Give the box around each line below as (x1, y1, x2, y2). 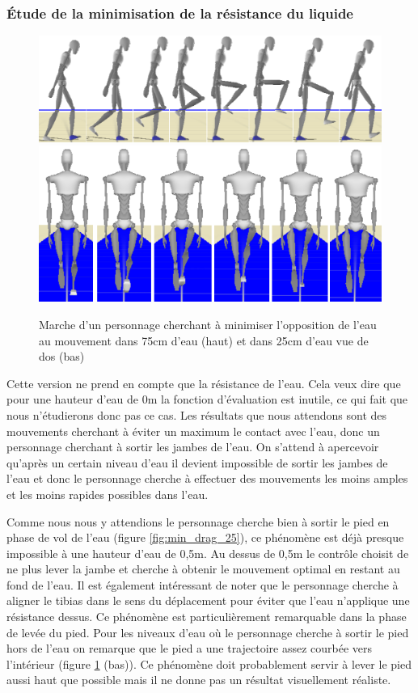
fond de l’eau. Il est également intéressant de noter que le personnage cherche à (6, 576, 399, 593)
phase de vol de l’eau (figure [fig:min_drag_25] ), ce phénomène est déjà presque (6, 529, 404, 546)
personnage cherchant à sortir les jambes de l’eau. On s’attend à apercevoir (6, 438, 379, 455)
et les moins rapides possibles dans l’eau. (6, 485, 209, 502)
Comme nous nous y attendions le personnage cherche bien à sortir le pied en (6, 513, 390, 530)
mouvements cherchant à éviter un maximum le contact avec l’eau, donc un (6, 422, 380, 439)
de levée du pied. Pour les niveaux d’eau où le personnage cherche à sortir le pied (6, 623, 409, 640)
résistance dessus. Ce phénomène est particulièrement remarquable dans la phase (6, 608, 407, 625)
